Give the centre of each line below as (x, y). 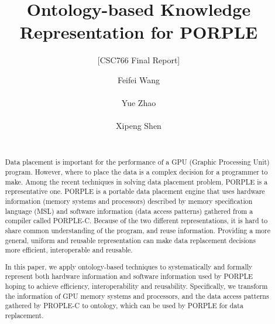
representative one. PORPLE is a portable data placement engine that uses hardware (135, 191)
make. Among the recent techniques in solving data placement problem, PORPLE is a (136, 181)
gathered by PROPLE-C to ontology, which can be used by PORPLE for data (124, 306)
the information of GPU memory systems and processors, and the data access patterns (137, 296)
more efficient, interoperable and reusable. (69, 250)
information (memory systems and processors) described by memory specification (129, 201)
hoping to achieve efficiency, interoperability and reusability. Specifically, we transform (136, 286)
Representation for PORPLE (139, 32)
